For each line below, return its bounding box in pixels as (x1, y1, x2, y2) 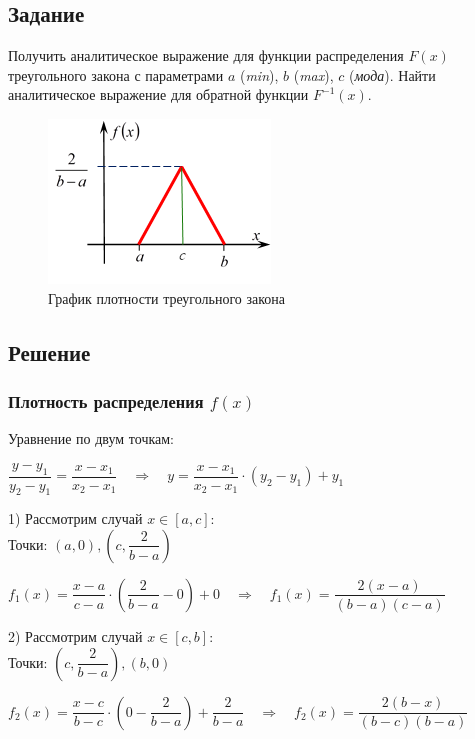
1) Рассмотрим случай (8, 508, 143, 529)
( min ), (239, 64, 279, 85)
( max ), (293, 64, 334, 85)
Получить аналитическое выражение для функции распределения (8, 45, 404, 66)
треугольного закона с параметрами (8, 64, 224, 85)
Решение (8, 336, 91, 367)
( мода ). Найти (348, 64, 436, 85)
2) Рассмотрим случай (8, 625, 143, 646)
